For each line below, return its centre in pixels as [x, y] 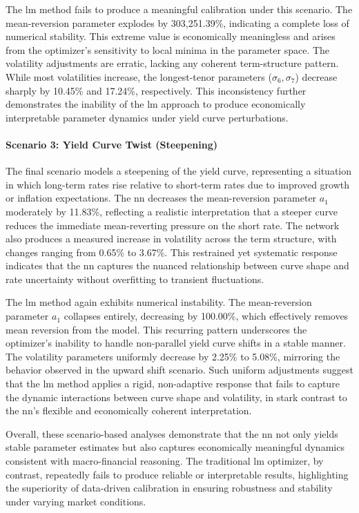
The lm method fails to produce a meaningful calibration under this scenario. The [179, 9]
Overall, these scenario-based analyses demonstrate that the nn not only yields [172, 433]
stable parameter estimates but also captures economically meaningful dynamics [175, 447]
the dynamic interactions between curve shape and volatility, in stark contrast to [176, 397]
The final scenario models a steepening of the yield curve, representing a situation [179, 171]
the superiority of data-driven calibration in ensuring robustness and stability [169, 488]
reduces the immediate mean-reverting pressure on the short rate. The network [173, 225]
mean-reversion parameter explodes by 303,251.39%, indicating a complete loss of [177, 22]
